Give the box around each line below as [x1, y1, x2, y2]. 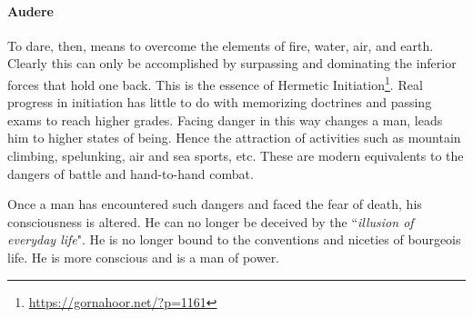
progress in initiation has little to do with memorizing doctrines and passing [7, 93, 432, 112]
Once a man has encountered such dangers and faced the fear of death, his [7, 194, 422, 214]
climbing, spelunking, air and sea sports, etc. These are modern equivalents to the [7, 146, 464, 165]
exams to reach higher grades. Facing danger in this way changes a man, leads [7, 110, 443, 129]
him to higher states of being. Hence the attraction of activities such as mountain [7, 128, 461, 147]
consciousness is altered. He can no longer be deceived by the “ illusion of [7, 212, 414, 231]
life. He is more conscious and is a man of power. [7, 247, 280, 266]
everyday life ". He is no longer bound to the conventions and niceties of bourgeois [7, 230, 461, 249]
